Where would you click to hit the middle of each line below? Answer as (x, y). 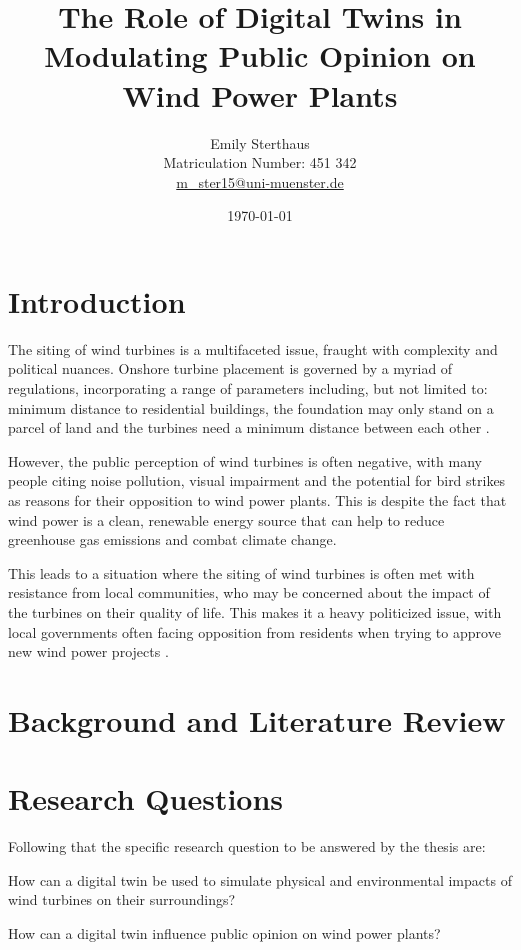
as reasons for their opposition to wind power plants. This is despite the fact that (257, 499)
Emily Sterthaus (260, 142)
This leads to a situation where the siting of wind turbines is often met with (241, 572)
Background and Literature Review (257, 719)
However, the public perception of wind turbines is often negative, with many (245, 460)
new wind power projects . (88, 651)
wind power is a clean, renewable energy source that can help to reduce (226, 519)
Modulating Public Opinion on (260, 55)
